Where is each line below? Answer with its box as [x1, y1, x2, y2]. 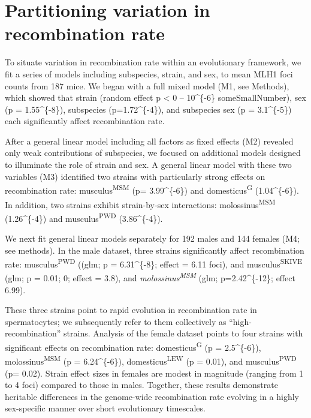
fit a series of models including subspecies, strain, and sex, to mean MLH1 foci [5, 67, 293, 80]
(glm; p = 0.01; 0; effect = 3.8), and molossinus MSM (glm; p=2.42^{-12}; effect [5, 270, 295, 284]
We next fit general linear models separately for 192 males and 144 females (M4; [5, 232, 300, 244]
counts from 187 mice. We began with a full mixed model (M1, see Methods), [5, 79, 289, 92]
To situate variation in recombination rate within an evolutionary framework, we [5, 56, 301, 68]
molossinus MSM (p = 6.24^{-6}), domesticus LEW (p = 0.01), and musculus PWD [5, 353, 297, 367]
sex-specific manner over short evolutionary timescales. [5, 402, 206, 414]
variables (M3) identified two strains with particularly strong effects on [5, 170, 265, 182]
